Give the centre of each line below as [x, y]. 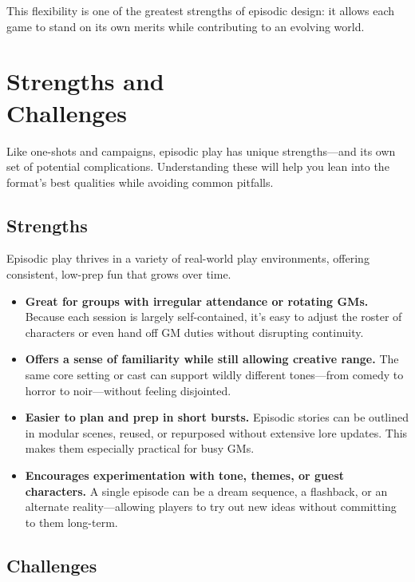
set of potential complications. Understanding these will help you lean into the [198, 166]
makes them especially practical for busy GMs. [140, 448]
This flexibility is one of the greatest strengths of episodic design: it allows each [200, 10]
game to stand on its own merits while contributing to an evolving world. [186, 26]
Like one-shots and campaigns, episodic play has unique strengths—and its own [201, 150]
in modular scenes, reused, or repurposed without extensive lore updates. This [216, 432]
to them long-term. [71, 522]
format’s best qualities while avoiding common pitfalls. [140, 182]
